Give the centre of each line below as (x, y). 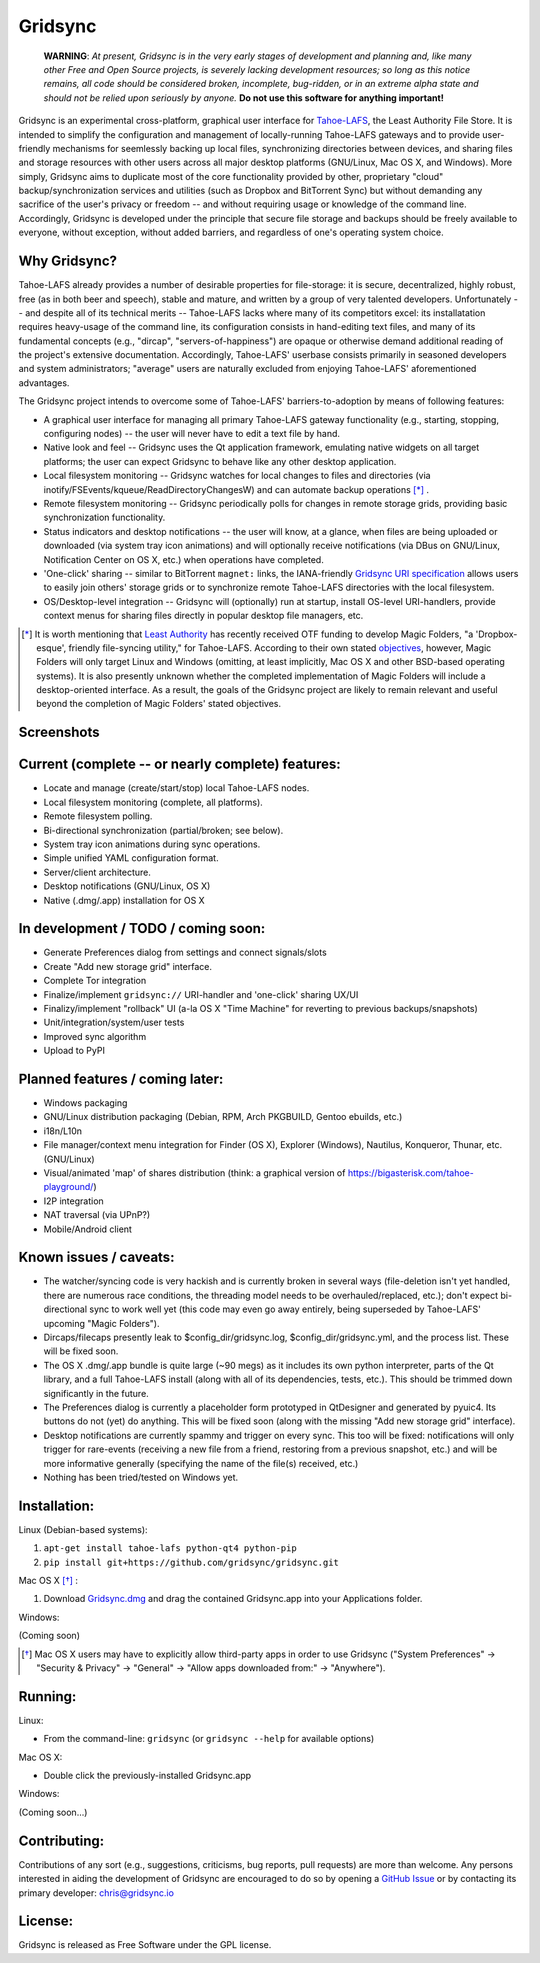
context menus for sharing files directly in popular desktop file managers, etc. (203, 616)
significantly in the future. (96, 1393)
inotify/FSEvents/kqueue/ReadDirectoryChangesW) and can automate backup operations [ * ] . (236, 489)
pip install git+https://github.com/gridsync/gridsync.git (191, 1562)
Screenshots (59, 732)
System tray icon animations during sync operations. (152, 844)
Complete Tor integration (95, 981)
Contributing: (61, 1840)
